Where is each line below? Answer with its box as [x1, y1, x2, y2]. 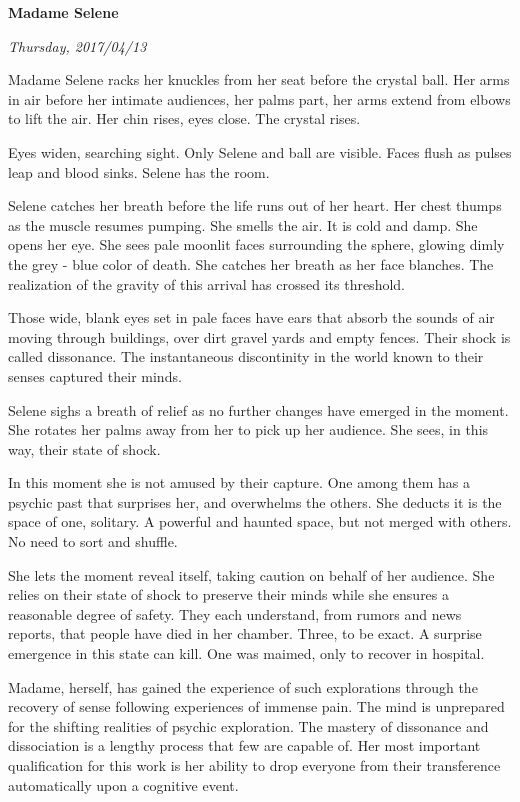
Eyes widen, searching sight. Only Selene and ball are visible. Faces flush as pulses [8, 141, 512, 162]
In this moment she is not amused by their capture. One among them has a [8, 472, 471, 493]
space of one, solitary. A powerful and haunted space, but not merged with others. [8, 511, 512, 532]
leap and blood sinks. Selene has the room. [8, 161, 270, 182]
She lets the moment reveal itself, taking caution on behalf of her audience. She [8, 564, 495, 585]
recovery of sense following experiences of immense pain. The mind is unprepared [8, 696, 505, 717]
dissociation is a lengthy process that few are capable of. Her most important [8, 735, 481, 756]
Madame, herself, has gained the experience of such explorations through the [8, 676, 478, 697]
